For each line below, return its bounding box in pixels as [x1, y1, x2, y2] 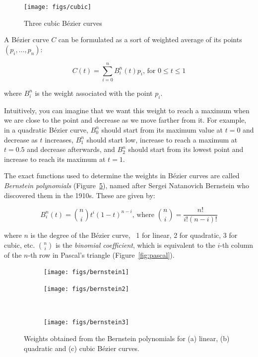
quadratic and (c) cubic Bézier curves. [24, 343, 139, 353]
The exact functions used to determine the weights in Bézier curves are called [4, 170, 240, 181]
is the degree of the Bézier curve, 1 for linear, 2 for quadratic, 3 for [30, 230, 238, 240]
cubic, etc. [4, 239, 35, 250]
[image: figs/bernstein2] [44, 286, 129, 293]
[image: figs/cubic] [24, 3, 92, 10]
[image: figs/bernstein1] [44, 269, 129, 276]
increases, [45, 134, 73, 144]
